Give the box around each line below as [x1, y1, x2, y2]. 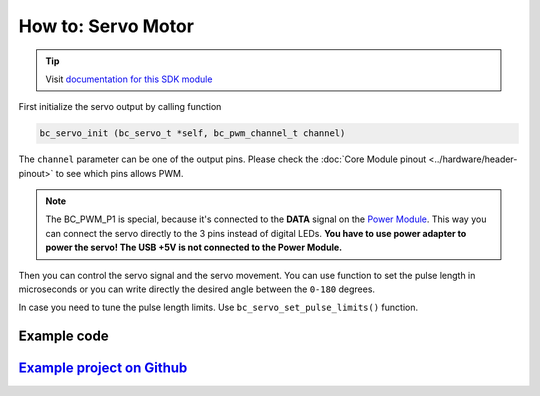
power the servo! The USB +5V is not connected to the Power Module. [45, 241, 343, 254]
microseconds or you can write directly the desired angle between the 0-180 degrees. [18, 283, 375, 295]
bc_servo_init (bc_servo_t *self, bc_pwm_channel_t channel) [39, 128, 346, 139]
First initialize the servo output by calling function [18, 101, 222, 113]
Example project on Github [18, 360, 188, 377]
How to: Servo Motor [18, 15, 195, 37]
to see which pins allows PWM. [55, 167, 184, 179]
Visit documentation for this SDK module [45, 73, 213, 85]
